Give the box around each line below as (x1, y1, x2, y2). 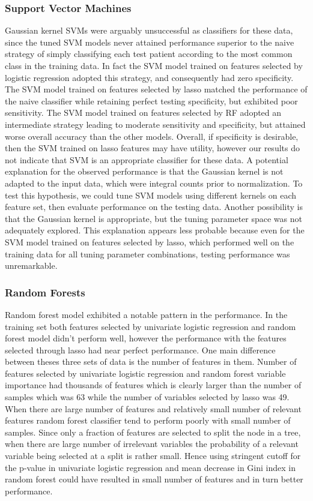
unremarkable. (5, 259, 58, 272)
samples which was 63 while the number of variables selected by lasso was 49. (5, 391, 290, 403)
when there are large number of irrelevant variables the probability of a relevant (5, 437, 299, 450)
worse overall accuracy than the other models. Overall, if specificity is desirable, (5, 130, 299, 142)
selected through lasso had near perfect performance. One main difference (5, 343, 276, 356)
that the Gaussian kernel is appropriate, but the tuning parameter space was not (5, 212, 302, 224)
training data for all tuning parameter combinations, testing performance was (5, 247, 290, 260)
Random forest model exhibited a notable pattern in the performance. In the (5, 308, 288, 320)
